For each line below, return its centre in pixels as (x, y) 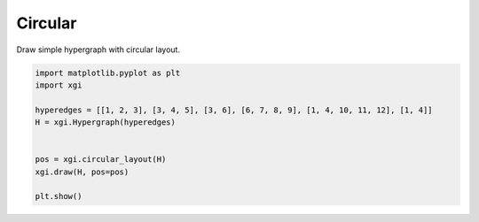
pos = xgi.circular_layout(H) (101, 160)
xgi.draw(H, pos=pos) (82, 172)
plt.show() (59, 196)
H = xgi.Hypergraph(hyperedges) (106, 122)
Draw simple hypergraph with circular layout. (98, 50)
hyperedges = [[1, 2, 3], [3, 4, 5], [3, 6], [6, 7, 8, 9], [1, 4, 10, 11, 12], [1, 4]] (234, 110)
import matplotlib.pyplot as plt (108, 73)
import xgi (59, 85)
